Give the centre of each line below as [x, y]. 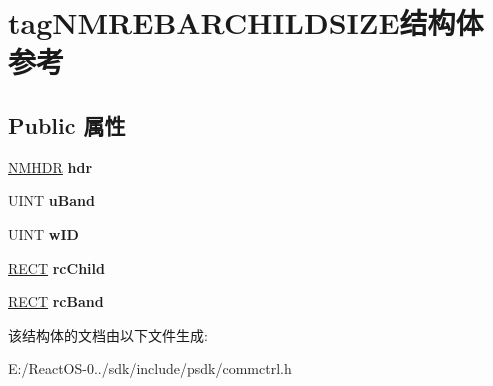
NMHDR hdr [50, 166]
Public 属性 [67, 124]
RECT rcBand [56, 301]
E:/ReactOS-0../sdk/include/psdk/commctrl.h [150, 368]
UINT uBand [51, 200]
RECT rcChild [56, 267]
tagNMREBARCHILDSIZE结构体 [246, 22]
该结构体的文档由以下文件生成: [108, 334]
